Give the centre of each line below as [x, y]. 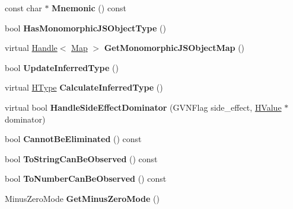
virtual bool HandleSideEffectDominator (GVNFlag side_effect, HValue [143, 107]
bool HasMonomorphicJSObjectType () [85, 28]
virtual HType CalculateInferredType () [84, 87]
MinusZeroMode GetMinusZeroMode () [82, 198]
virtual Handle [31, 48]
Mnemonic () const [89, 8]
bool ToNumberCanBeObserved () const [86, 179]
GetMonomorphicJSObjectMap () [174, 48]
